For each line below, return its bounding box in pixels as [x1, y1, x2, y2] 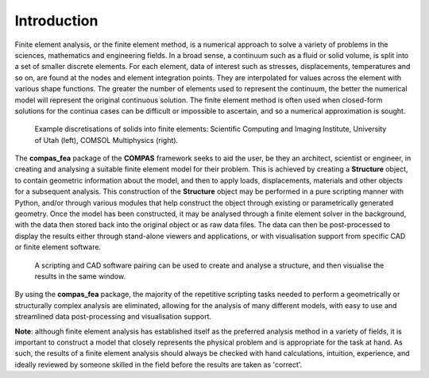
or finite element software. [14, 242, 102, 252]
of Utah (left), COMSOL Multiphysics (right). [34, 135, 179, 145]
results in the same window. [34, 271, 126, 281]
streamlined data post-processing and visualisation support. [14, 312, 212, 322]
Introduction [14, 12, 99, 29]
